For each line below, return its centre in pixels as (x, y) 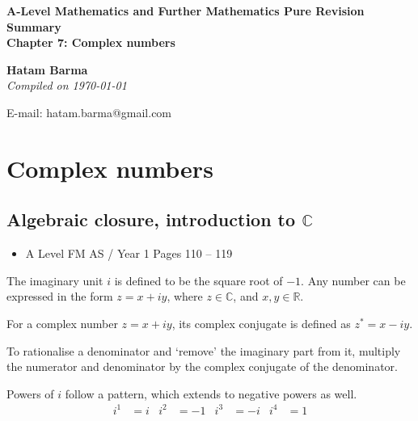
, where (185, 296)
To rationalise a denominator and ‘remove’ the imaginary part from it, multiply (204, 350)
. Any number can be (353, 280)
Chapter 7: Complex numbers (91, 42)
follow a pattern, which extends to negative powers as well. (211, 393)
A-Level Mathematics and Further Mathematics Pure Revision (186, 11)
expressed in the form (60, 296)
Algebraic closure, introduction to (151, 219)
